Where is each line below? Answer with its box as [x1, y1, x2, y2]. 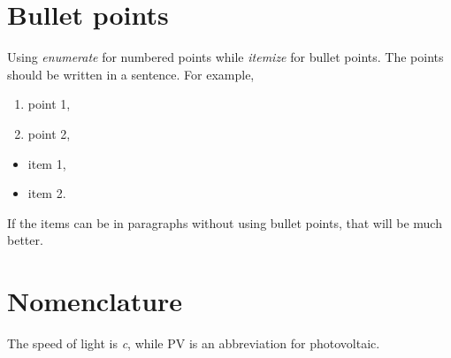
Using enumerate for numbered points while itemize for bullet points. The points [7, 48, 444, 66]
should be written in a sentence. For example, [7, 65, 255, 83]
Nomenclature [7, 283, 183, 319]
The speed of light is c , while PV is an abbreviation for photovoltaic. [7, 334, 380, 352]
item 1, [27, 154, 66, 172]
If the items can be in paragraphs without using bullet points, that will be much [7, 213, 442, 232]
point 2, [27, 124, 71, 142]
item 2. [27, 184, 66, 202]
